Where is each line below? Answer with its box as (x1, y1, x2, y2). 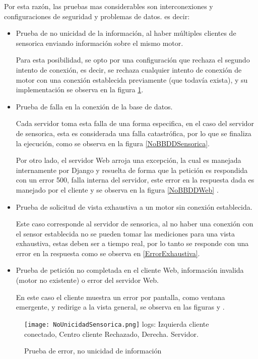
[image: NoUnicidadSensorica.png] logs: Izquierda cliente (24, 318, 209, 329)
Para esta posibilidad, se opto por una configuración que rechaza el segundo (16, 54, 250, 65)
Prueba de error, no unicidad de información (24, 345, 162, 356)
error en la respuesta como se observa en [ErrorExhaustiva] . (16, 248, 200, 258)
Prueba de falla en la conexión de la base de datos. (16, 101, 173, 111)
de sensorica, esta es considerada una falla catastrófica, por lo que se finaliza (16, 128, 251, 138)
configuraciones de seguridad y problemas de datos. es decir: (4, 11, 190, 21)
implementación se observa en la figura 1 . (16, 84, 144, 95)
